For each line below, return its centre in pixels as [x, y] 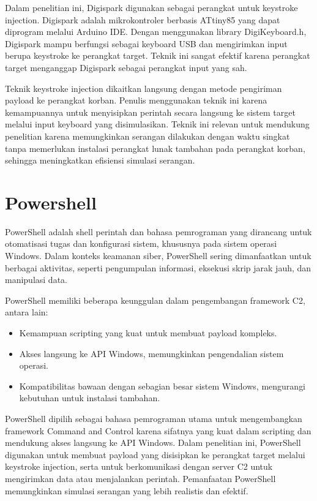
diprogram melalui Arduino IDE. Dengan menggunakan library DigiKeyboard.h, [156, 32]
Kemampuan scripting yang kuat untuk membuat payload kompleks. [148, 333]
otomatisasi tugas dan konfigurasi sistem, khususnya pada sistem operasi [141, 243]
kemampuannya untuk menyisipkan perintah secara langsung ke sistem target [150, 112]
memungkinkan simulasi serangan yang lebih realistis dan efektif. [127, 490]
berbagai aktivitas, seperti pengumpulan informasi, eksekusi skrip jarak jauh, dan [158, 267]
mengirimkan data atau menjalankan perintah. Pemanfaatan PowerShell [140, 478]
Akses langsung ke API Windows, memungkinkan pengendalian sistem [151, 353]
